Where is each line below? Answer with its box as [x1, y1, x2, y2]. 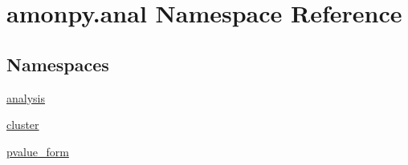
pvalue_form [6, 143, 69, 159]
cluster [6, 116, 39, 133]
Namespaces [6, 51, 109, 76]
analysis [6, 89, 45, 106]
